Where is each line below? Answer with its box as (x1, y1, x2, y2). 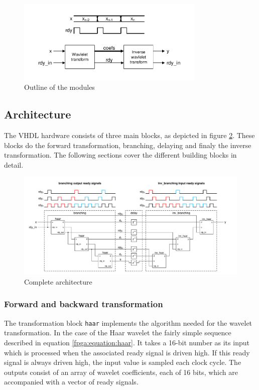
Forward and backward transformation (4, 298, 163, 310)
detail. (4, 159, 24, 170)
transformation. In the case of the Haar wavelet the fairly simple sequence (4, 327, 231, 338)
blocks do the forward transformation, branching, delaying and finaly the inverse (4, 140, 251, 150)
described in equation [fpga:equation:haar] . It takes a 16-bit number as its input (4, 337, 249, 348)
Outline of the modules (24, 82, 95, 92)
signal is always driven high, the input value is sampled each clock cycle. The (4, 357, 241, 367)
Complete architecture (24, 276, 92, 287)
